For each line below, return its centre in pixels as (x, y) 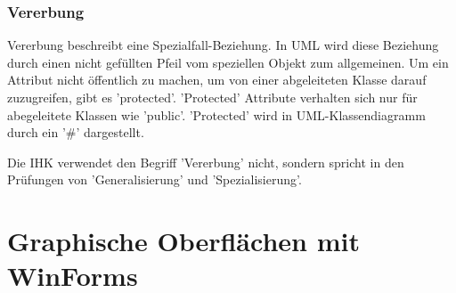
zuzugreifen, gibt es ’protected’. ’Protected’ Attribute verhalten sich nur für (212, 97)
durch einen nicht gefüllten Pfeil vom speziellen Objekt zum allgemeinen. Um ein (228, 62)
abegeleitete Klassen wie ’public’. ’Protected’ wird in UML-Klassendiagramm (216, 114)
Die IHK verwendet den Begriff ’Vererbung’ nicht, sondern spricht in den (206, 162)
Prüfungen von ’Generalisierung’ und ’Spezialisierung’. (155, 179)
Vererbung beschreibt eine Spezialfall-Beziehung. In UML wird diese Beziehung (223, 45)
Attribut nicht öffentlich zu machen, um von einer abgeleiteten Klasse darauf (217, 80)
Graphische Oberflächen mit (183, 241)
